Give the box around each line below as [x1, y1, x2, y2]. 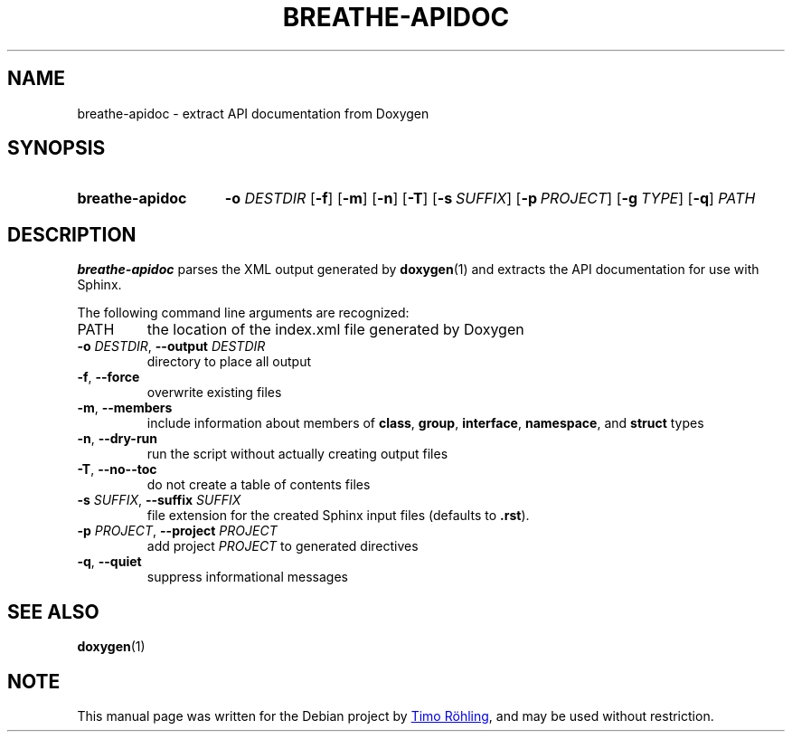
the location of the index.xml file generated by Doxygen [146, 320, 524, 339]
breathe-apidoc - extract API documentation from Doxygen [77, 105, 429, 121]
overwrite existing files [146, 384, 282, 401]
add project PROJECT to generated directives [146, 538, 419, 554]
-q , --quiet [77, 554, 142, 570]
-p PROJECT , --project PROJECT [77, 523, 278, 539]
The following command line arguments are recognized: [77, 305, 410, 321]
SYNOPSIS [7, 137, 106, 160]
